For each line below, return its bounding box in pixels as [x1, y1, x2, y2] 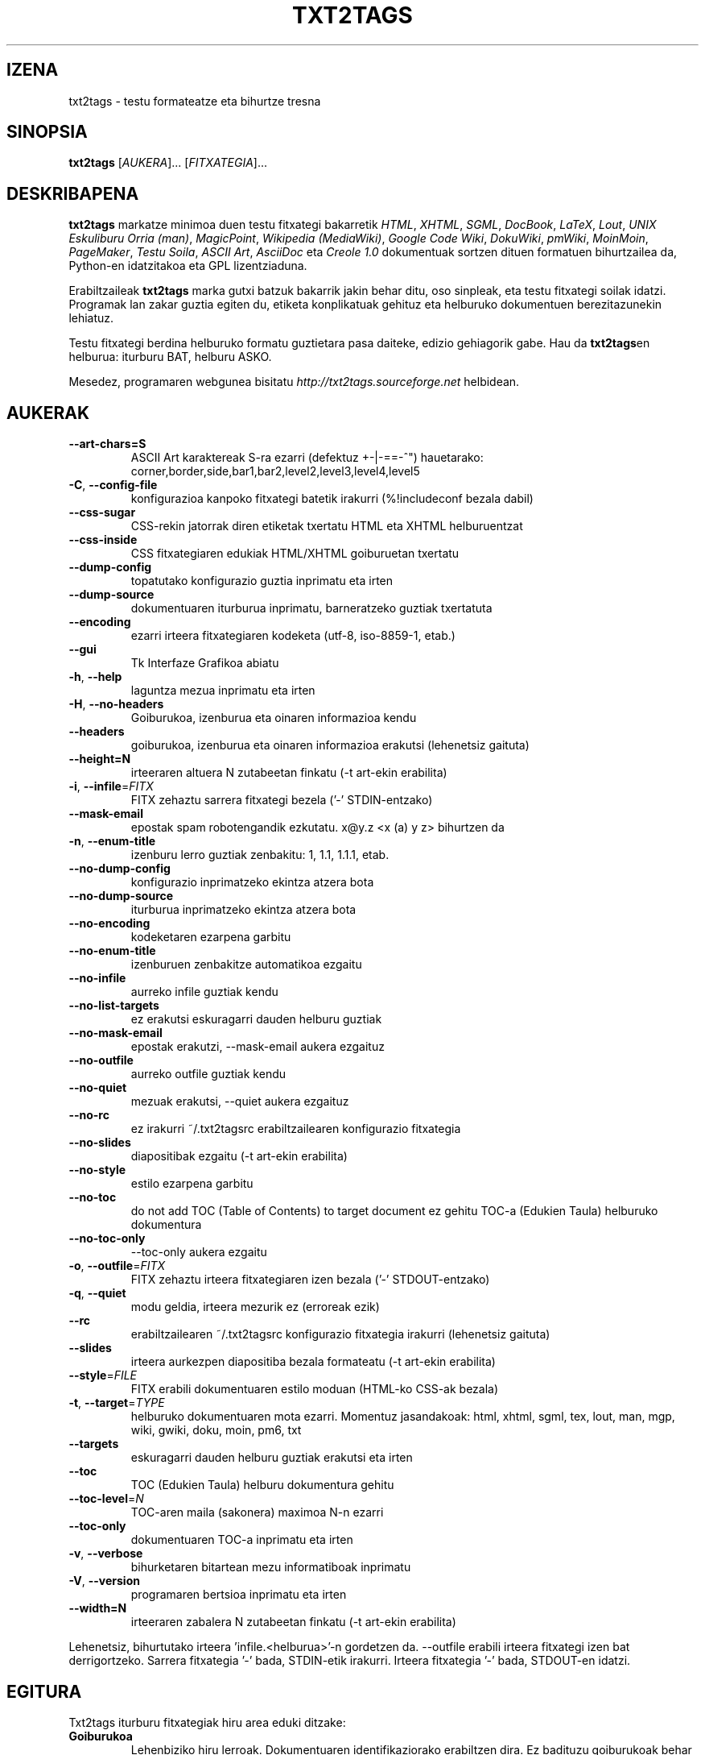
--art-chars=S [68, 437, 146, 451]
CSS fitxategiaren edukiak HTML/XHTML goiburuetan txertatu [130, 546, 460, 561]
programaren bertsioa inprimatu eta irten [130, 1587, 347, 1602]
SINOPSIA [6, 122, 88, 143]
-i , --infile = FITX [68, 779, 154, 794]
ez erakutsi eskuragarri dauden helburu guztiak [130, 1012, 382, 1027]
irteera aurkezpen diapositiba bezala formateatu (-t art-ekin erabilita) [130, 1355, 496, 1369]
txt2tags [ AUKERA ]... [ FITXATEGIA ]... [68, 156, 268, 170]
